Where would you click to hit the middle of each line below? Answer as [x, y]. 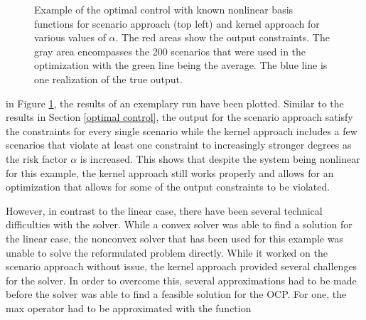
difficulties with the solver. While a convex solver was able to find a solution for [179, 224]
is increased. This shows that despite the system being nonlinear [220, 158]
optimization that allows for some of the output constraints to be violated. [168, 187]
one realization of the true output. [108, 79]
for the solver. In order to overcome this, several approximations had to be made [181, 280]
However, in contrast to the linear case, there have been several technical [164, 210]
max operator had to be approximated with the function [129, 308]
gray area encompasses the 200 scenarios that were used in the [170, 51]
